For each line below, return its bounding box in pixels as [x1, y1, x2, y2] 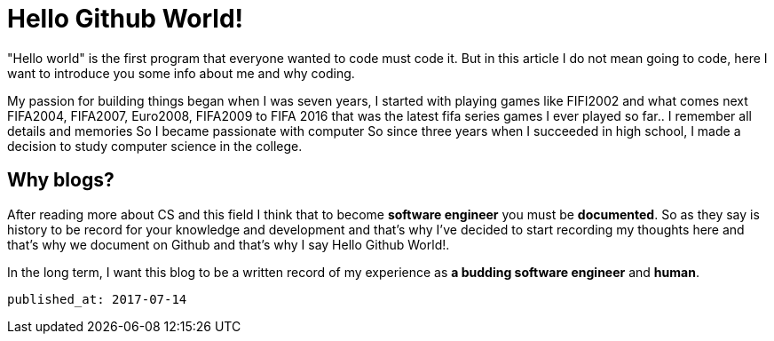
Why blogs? [7, 169, 115, 192]
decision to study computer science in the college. [7, 138, 303, 154]
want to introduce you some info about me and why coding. [7, 65, 355, 81]
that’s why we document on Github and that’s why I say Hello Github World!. [7, 236, 450, 252]
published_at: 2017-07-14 [7, 291, 187, 306]
